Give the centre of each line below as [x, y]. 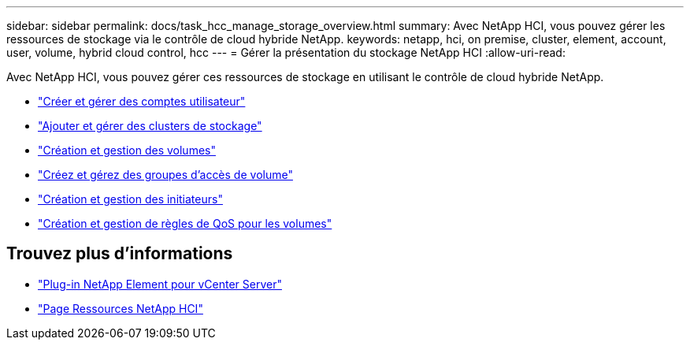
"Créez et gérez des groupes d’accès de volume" [165, 175]
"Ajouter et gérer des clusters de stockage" [150, 126]
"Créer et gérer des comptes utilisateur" [142, 101]
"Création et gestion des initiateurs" [130, 199]
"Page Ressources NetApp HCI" [121, 308]
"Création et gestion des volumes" [127, 150]
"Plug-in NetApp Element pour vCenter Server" [160, 284]
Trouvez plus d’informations [120, 254]
